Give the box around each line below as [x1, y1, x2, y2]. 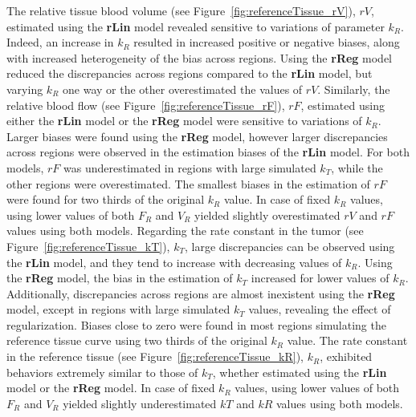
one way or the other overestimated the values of [63, 80, 303, 97]
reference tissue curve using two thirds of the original [6, 332, 267, 349]
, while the [331, 159, 383, 176]
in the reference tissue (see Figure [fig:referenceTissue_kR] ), [6, 348, 304, 365]
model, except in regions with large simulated [6, 301, 230, 318]
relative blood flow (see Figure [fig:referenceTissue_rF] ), [6, 96, 285, 113]
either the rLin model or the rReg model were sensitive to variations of [6, 112, 362, 129]
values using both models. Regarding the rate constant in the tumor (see [6, 222, 364, 239]
